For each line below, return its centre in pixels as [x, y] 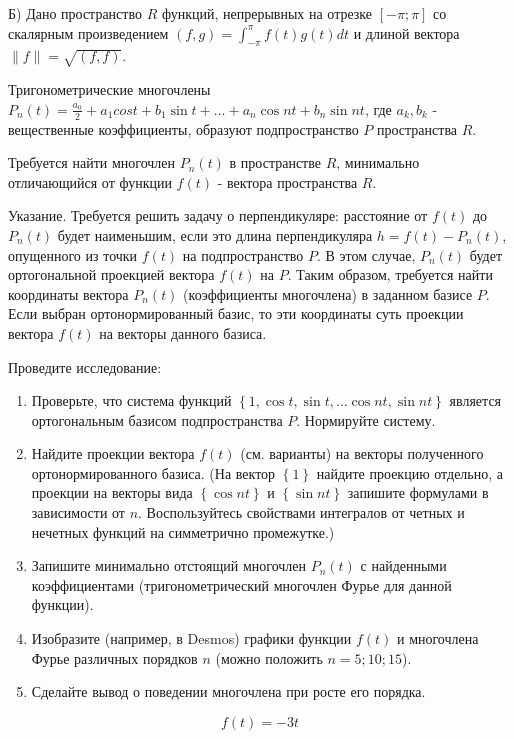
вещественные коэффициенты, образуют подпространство [183, 128]
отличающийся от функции [90, 181]
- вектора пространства [287, 181]
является [475, 400]
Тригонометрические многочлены [109, 89]
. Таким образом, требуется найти [390, 274]
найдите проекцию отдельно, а [409, 472]
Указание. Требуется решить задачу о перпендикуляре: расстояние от [218, 215]
